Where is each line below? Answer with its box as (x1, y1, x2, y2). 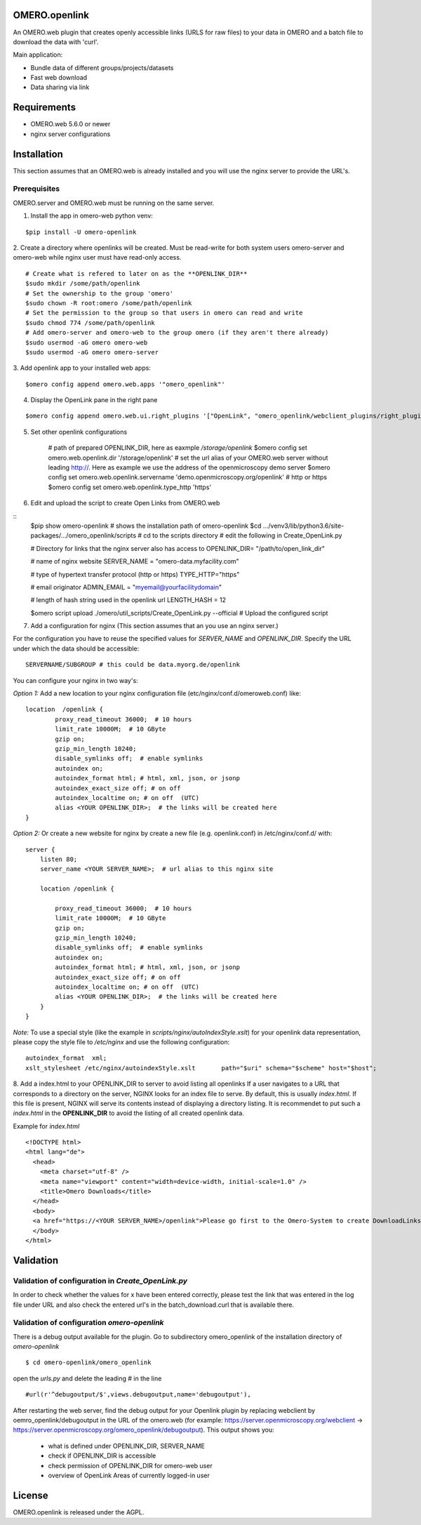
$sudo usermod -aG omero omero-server (25, 348, 159, 356)
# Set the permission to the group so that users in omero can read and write (25, 309, 303, 317)
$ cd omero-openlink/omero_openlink (25, 1359, 152, 1366)
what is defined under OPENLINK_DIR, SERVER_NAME (48, 1441, 205, 1450)
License (13, 1489, 48, 1501)
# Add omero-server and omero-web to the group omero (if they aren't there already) (25, 328, 329, 337)
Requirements (13, 102, 76, 114)
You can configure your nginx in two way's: (13, 676, 138, 684)
